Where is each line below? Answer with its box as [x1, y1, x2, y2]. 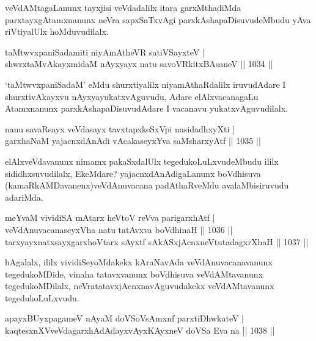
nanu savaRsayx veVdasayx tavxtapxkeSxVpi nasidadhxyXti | [5, 122, 235, 135]
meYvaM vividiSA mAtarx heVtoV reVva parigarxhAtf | [5, 211, 215, 224]
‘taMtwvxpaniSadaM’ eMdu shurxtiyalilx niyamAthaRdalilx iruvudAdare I [5, 77, 286, 90]
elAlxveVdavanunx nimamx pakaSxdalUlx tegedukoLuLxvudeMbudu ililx [5, 154, 279, 167]
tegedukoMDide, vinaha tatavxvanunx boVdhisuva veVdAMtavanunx [5, 267, 263, 280]
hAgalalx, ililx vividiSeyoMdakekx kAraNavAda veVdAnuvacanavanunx [5, 256, 273, 268]
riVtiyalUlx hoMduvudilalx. [5, 25, 109, 38]
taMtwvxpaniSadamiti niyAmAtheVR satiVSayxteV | [5, 45, 205, 58]
